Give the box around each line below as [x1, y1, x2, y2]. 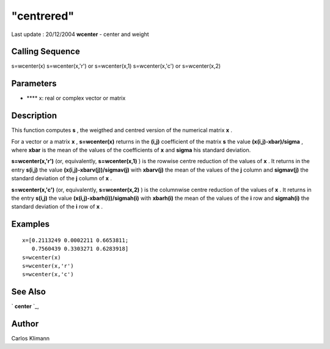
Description [11, 111, 57, 121]
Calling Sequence [11, 46, 81, 57]
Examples [11, 219, 50, 229]
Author [11, 318, 39, 329]
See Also [11, 287, 46, 297]
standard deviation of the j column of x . [11, 175, 112, 182]
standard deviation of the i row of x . [11, 203, 103, 210]
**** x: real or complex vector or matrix [26, 95, 126, 102]
